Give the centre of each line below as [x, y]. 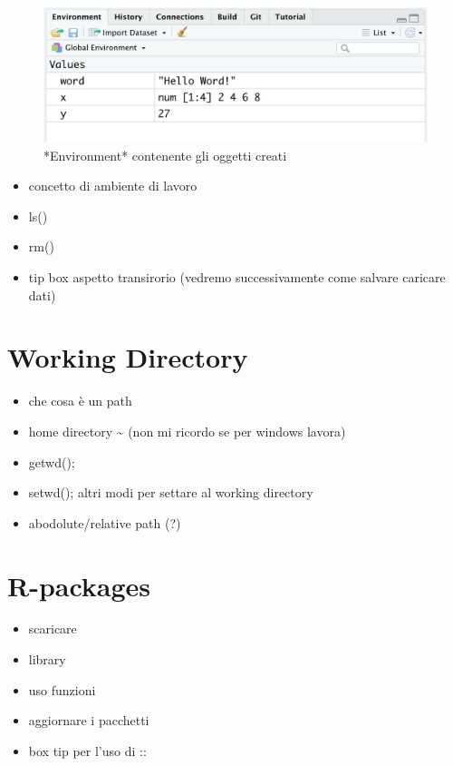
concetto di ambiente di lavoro [113, 186]
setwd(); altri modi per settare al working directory [171, 492]
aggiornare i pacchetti [89, 720]
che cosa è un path [80, 401]
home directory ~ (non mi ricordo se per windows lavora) [187, 431]
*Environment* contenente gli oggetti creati [165, 155]
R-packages [79, 585]
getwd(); [52, 462]
